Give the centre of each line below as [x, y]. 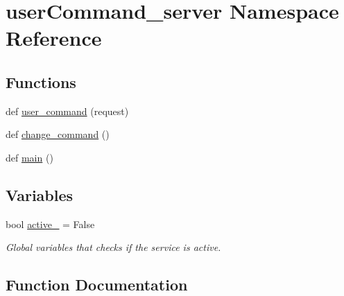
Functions [41, 81]
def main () [29, 157]
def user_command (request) [67, 111]
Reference [54, 38]
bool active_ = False [50, 224]
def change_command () [58, 134]
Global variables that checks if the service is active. [113, 247]
